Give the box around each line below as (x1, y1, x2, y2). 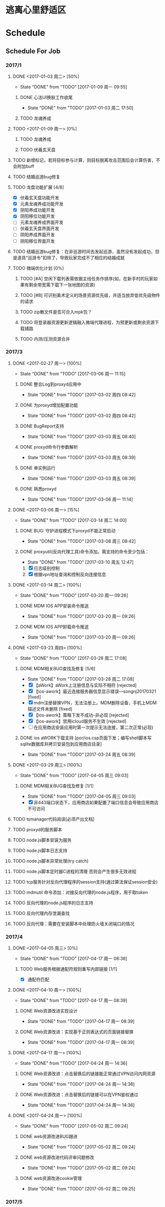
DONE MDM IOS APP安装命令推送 (20, 603, 89, 609)
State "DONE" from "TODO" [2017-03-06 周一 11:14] (27, 496, 133, 502)
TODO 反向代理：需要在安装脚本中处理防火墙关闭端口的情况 (12, 920, 134, 926)
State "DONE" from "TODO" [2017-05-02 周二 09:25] (27, 1186, 135, 1192)
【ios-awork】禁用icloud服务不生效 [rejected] (33, 718, 127, 724)
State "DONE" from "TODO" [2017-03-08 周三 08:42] (27, 538, 136, 544)
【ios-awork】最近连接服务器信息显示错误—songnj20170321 (33, 688, 157, 694)
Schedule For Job (5, 47, 61, 55)
